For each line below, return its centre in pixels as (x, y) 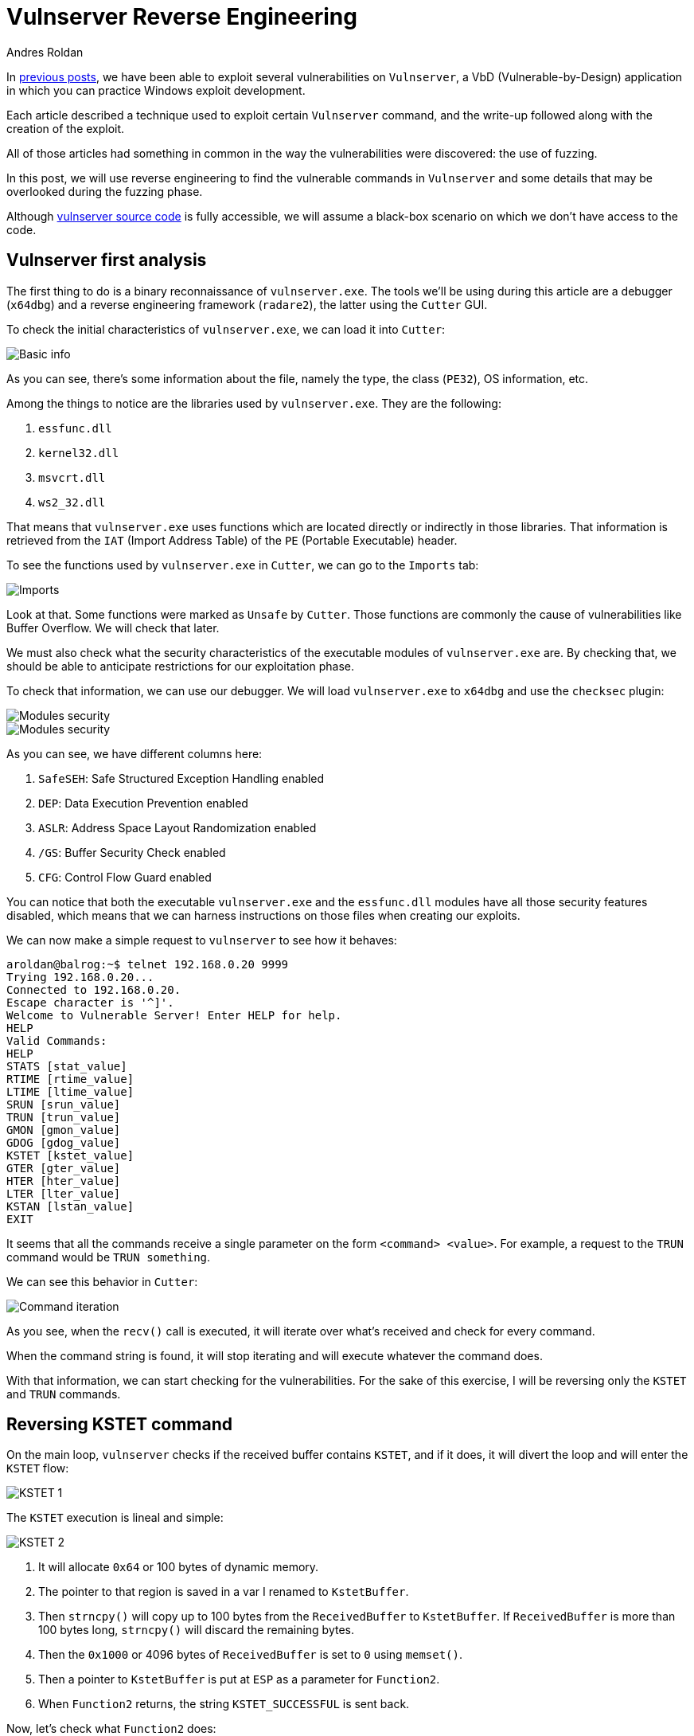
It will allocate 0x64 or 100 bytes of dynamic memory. (179, 1567)
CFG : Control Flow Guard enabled (125, 877)
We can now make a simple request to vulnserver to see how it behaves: (202, 940)
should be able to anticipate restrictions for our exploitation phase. (181, 666)
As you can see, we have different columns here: (135, 753)
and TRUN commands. (64, 1394)
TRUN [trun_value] (64, 1117)
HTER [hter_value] (64, 1181)
